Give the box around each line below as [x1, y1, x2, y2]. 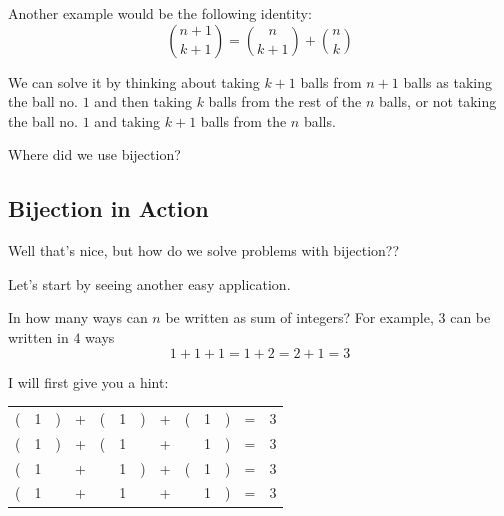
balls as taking [403, 71, 492, 92]
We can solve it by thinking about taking [8, 71, 260, 92]
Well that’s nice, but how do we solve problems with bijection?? [8, 240, 400, 261]
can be [450, 307, 491, 328]
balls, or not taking [379, 91, 497, 112]
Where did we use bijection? [8, 144, 181, 165]
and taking [94, 110, 161, 131]
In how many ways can [8, 307, 148, 328]
